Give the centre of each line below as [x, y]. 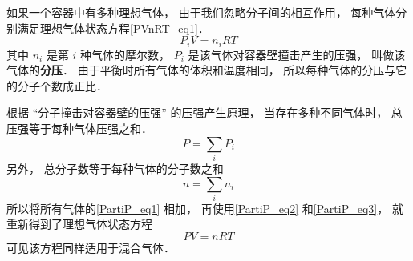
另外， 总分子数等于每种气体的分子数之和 [115, 168]
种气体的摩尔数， [126, 54]
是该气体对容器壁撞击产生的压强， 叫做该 [297, 54]
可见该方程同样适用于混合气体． [91, 248]
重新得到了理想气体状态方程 [79, 224]
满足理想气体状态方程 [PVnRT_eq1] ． [113, 28]
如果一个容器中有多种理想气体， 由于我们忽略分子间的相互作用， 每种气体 [201, 12]
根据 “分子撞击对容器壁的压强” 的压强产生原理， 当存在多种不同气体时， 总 [204, 112]
